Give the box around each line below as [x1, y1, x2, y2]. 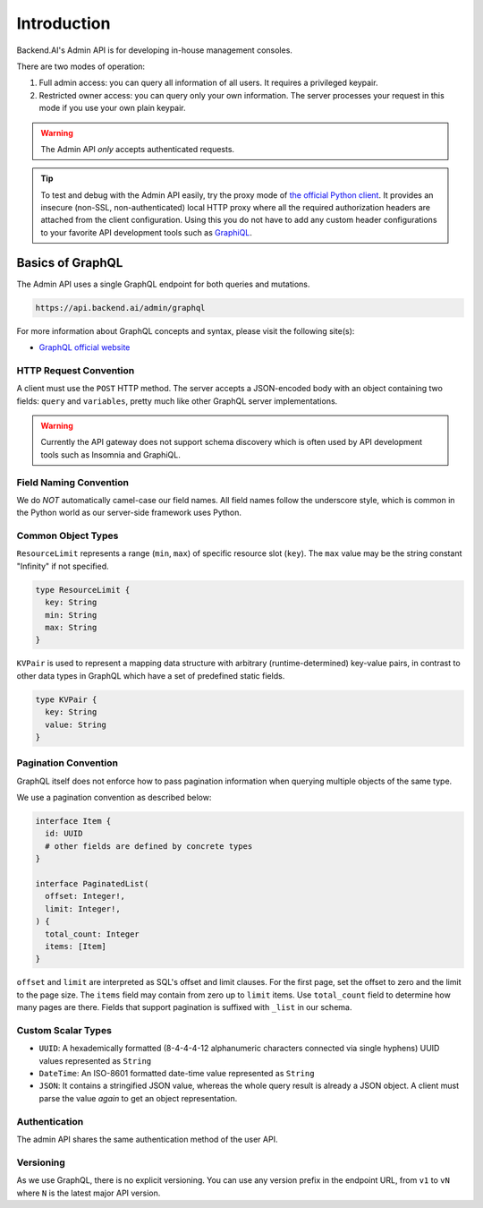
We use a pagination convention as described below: [16, 792, 212, 803]
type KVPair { [35, 694, 97, 705]
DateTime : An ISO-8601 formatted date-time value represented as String [38, 1068, 315, 1079]
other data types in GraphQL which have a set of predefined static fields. [16, 670, 285, 681]
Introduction [16, 13, 111, 33]
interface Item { [35, 816, 112, 827]
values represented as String [38, 1055, 152, 1066]
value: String [45, 719, 107, 730]
